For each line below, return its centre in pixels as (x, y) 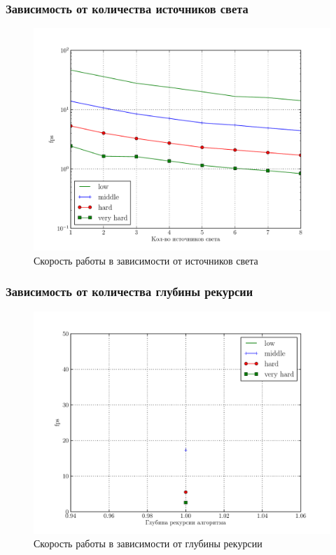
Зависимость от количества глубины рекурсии (129, 291)
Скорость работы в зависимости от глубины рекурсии (148, 543)
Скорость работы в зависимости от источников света (146, 260)
